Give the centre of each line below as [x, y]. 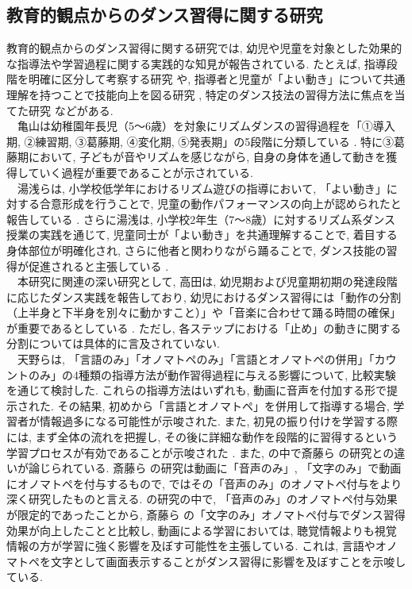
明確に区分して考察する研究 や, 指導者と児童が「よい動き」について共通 [217, 79]
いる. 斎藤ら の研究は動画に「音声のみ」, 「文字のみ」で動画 [243, 468]
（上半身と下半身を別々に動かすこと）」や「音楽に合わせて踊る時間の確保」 [204, 312]
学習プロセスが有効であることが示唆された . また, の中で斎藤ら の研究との [200, 452]
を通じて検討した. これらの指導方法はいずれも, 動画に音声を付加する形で [197, 390]
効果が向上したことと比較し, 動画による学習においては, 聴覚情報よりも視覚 [202, 530]
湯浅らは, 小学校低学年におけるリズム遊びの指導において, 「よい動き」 [202, 188]
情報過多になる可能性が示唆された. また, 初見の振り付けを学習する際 [219, 421]
